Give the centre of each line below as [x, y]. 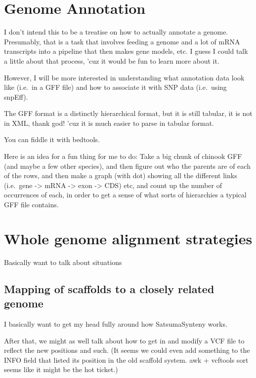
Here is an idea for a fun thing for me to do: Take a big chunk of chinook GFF [123, 156]
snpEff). [16, 96]
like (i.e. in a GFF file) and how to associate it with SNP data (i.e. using [115, 87]
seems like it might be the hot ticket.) [61, 369]
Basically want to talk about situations [63, 262]
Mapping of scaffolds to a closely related [109, 288]
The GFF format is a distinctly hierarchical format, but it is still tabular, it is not [128, 113]
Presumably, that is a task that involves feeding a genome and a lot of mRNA [122, 41]
